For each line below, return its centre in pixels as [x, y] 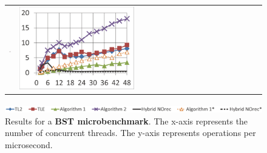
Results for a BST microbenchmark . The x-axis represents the [127, 121]
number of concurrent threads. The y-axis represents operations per [130, 133]
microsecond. [29, 144]
